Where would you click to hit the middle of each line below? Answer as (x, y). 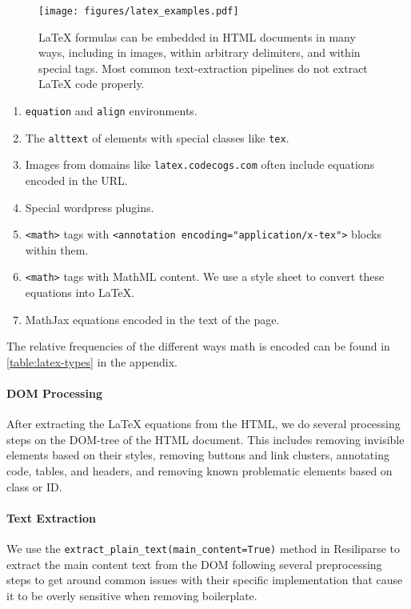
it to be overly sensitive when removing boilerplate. (132, 595)
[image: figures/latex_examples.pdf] (139, 11)
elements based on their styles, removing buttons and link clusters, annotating (198, 455)
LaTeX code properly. (92, 84)
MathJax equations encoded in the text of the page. (152, 319)
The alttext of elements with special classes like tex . (157, 137)
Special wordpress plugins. (90, 207)
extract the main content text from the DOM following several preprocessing (194, 564)
